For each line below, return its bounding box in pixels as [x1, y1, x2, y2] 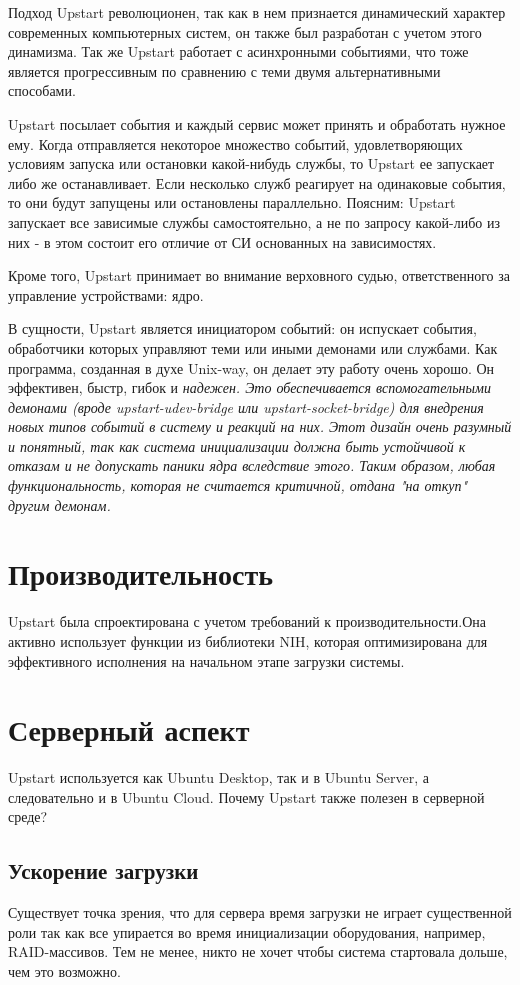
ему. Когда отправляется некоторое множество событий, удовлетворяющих [8, 133, 463, 154]
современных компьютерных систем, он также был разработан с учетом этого [8, 21, 482, 42]
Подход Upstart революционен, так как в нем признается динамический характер [8, 2, 506, 22]
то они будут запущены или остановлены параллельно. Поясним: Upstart [8, 192, 456, 213]
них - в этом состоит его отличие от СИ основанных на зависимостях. [8, 231, 437, 252]
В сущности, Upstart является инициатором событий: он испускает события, [8, 318, 477, 339]
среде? [8, 806, 48, 827]
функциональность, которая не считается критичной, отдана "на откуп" [8, 475, 468, 496]
